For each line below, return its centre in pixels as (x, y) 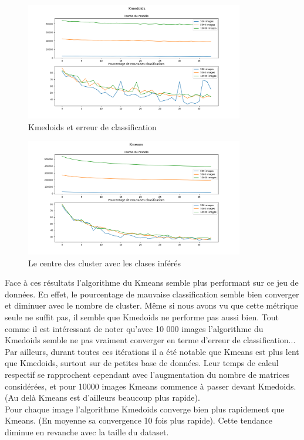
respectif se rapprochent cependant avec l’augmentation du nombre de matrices (147, 374)
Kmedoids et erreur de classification (92, 126)
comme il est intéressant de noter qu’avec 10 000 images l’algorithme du (134, 328)
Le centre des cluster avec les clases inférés (105, 263)
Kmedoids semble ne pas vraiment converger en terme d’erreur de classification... (150, 340)
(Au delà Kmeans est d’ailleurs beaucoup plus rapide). (102, 397)
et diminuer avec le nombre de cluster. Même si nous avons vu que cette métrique (151, 305)
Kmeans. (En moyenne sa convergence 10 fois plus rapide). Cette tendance (139, 420)
